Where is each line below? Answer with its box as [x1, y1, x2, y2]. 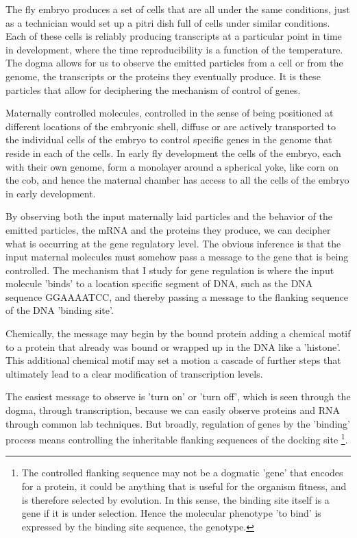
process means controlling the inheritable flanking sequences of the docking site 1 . [5, 430, 348, 446]
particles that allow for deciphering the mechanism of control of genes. [5, 82, 301, 97]
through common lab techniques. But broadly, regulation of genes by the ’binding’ [5, 416, 350, 430]
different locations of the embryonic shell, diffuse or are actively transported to [5, 119, 336, 133]
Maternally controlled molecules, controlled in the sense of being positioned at [5, 106, 334, 120]
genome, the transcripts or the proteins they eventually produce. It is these [5, 69, 321, 83]
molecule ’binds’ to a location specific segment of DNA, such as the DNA [5, 276, 313, 291]
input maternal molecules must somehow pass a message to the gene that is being [5, 249, 349, 264]
